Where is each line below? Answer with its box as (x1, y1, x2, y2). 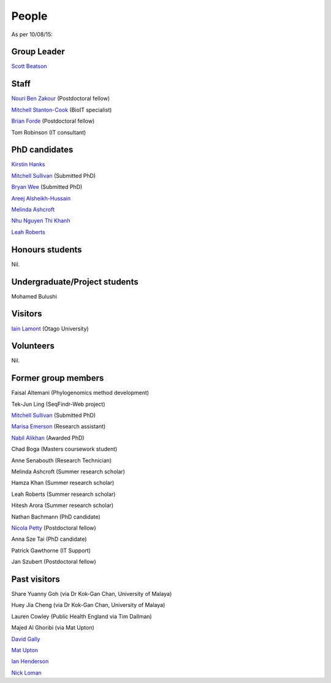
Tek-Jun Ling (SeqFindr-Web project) (11, 400, 105, 408)
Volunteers (11, 341, 55, 351)
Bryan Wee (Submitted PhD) (11, 183, 83, 191)
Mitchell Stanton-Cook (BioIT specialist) (11, 106, 112, 113)
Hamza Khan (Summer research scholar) (11, 479, 115, 487)
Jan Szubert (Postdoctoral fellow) (11, 558, 96, 565)
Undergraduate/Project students (11, 277, 139, 287)
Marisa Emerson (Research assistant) (11, 423, 106, 430)
